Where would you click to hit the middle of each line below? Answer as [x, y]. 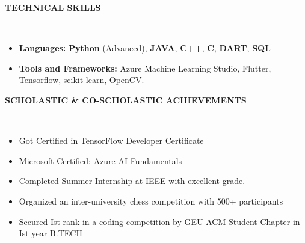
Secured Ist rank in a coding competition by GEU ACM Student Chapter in [159, 221]
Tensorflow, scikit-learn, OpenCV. [82, 80]
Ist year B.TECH [51, 233]
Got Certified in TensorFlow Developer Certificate [111, 140]
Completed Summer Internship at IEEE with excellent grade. [132, 181]
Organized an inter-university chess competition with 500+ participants [151, 201]
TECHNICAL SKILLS [53, 7]
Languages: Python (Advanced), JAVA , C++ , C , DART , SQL [145, 48]
